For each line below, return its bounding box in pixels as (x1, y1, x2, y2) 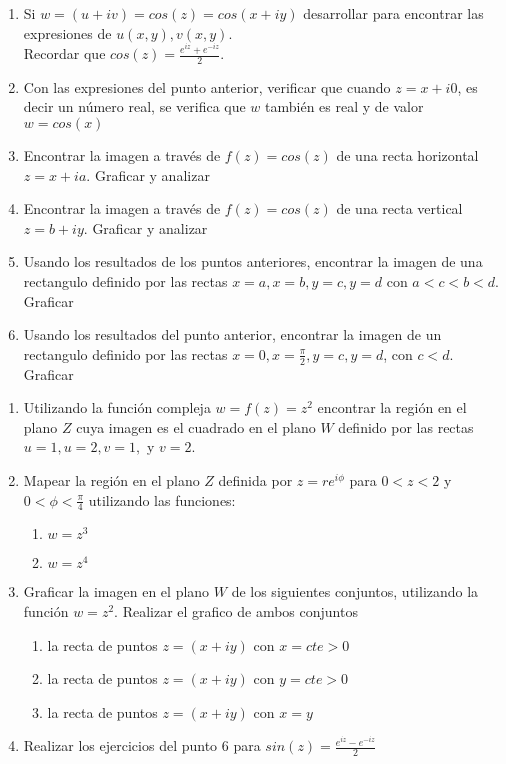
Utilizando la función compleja (23, 397, 211, 418)
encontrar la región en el (317, 397, 467, 418)
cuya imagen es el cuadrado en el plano (76, 416, 316, 437)
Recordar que (23, 43, 106, 64)
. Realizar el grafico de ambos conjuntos (114, 601, 358, 622)
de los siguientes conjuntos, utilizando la (231, 581, 479, 602)
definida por (218, 470, 293, 491)
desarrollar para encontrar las (303, 3, 484, 23)
